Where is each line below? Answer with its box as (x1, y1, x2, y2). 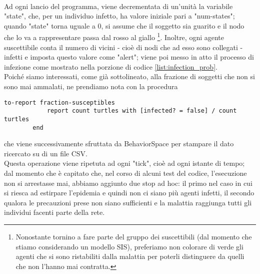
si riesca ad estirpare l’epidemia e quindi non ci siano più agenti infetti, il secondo (4, 187, 254, 198)
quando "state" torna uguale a (4, 20, 95, 31)
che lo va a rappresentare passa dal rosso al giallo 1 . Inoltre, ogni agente (4, 31, 224, 43)
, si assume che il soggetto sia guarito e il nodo (101, 20, 244, 31)
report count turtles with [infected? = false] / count (46, 107, 237, 115)
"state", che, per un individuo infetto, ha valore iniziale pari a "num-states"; (4, 11, 235, 21)
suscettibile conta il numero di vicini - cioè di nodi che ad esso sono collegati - (4, 42, 243, 52)
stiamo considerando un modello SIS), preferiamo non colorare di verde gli (15, 241, 243, 251)
